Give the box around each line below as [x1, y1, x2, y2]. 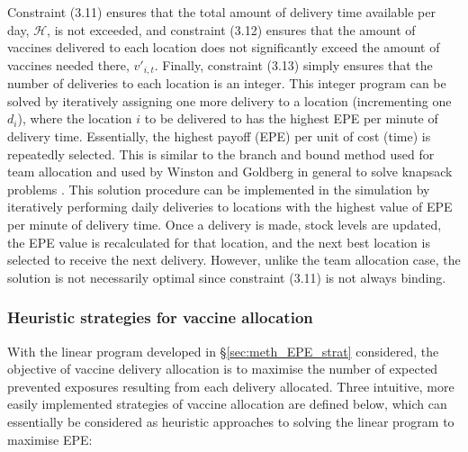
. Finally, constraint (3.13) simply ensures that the [154, 55, 433, 74]
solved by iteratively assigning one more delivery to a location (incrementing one [7, 91, 452, 110]
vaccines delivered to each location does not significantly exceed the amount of [7, 38, 440, 57]
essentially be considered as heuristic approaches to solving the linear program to [7, 411, 454, 430]
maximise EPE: [7, 429, 93, 448]
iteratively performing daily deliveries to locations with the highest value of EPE [7, 197, 453, 216]
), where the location [17, 109, 132, 128]
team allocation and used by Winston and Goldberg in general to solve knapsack [7, 162, 453, 181]
